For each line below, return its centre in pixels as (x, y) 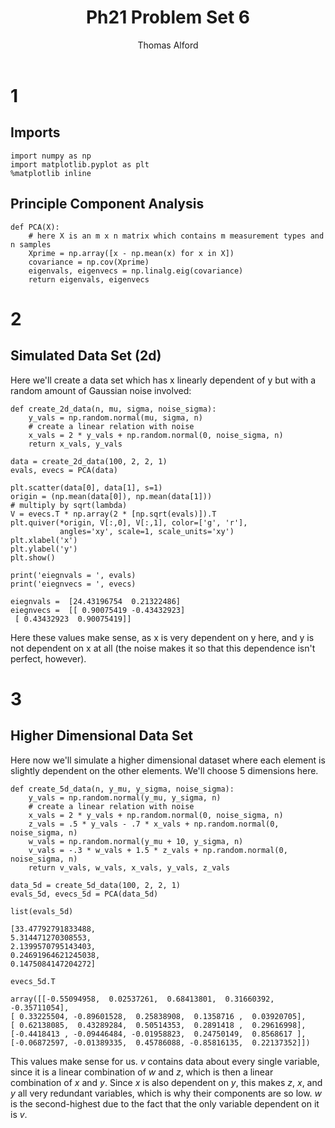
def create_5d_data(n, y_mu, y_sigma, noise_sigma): (122, 789)
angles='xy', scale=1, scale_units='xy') (147, 531)
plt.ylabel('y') (44, 549)
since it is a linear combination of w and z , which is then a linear (142, 1072)
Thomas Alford (168, 45)
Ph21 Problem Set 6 (168, 17)
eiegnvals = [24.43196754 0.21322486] (96, 601)
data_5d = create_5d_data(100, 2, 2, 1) (96, 885)
